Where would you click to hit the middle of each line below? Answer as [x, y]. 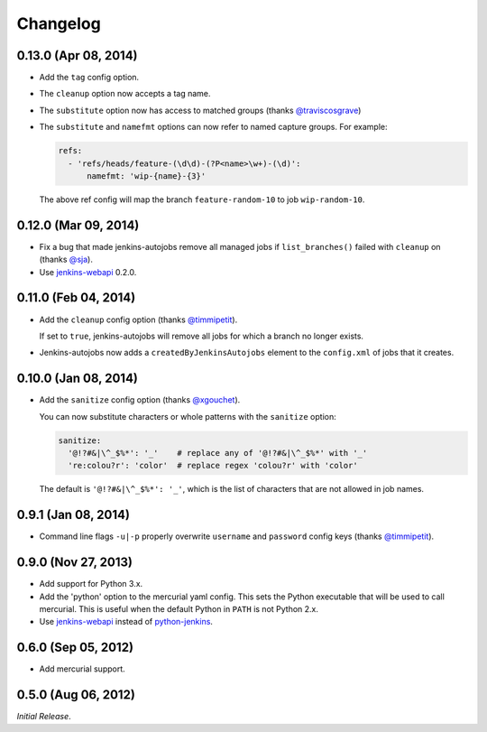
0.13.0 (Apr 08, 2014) [78, 56]
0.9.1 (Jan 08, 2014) [74, 515]
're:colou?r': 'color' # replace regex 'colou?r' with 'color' [213, 466]
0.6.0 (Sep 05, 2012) [75, 648]
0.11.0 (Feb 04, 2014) [76, 298]
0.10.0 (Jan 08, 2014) [78, 379]
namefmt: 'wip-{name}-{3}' [147, 176]
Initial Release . [44, 717]
